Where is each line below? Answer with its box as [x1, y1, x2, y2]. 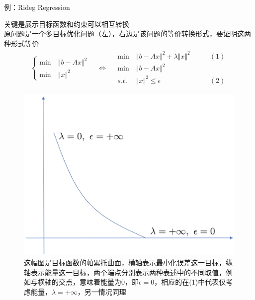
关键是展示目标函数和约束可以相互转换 [4, 18, 129, 29]
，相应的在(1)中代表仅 [154, 277, 226, 287]
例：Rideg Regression [4, 2, 70, 12]
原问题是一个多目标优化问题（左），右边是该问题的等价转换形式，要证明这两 [4, 28, 251, 39]
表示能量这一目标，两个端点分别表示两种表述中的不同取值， [30, 267, 226, 277]
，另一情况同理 [77, 286, 126, 297]
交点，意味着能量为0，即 [58, 277, 139, 287]
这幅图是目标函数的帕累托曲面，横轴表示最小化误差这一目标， [24, 257, 226, 267]
